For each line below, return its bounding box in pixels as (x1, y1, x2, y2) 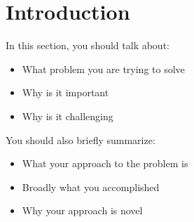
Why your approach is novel (22, 203, 143, 218)
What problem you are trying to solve (22, 61, 185, 76)
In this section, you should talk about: (6, 38, 169, 53)
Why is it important (22, 85, 109, 100)
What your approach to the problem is (22, 156, 188, 171)
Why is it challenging (22, 108, 113, 123)
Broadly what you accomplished (22, 179, 160, 194)
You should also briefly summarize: (6, 132, 155, 147)
